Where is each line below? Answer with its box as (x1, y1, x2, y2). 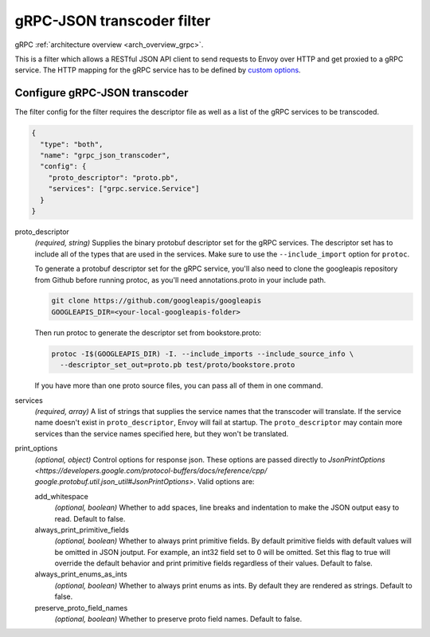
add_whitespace (34, 491, 89, 501)
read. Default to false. (54, 514, 126, 523)
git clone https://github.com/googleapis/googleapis (51, 296, 262, 306)
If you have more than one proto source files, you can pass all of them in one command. (34, 381, 323, 390)
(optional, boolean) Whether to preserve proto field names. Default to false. (54, 614, 303, 624)
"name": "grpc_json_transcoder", (40, 151, 170, 159)
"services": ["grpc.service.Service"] (48, 184, 200, 193)
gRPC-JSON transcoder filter (14, 12, 211, 29)
